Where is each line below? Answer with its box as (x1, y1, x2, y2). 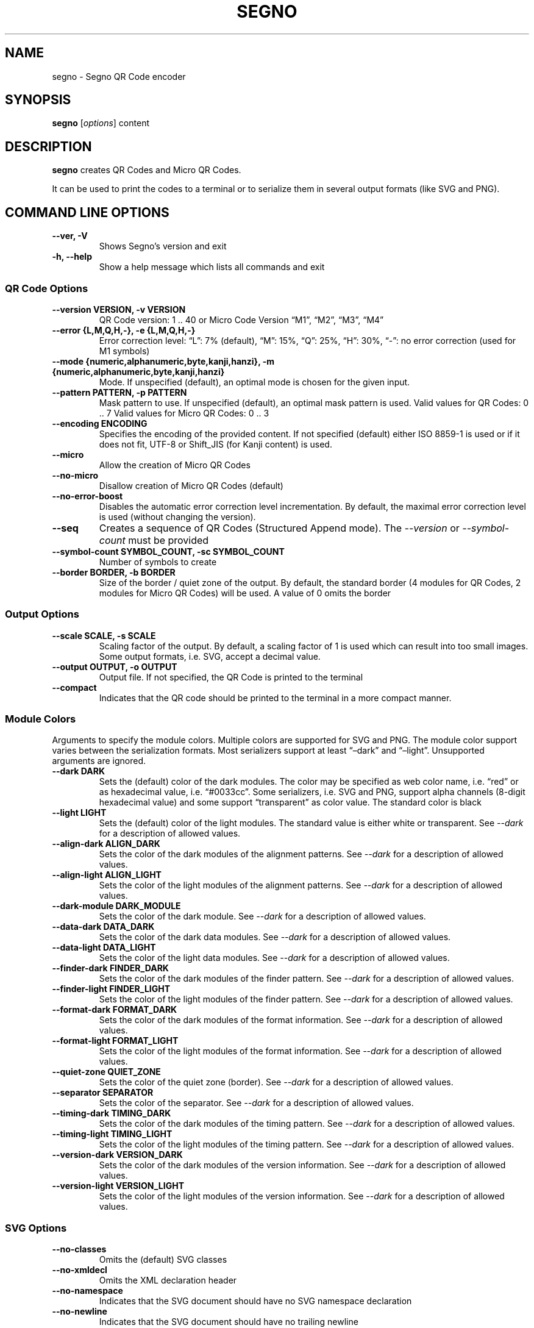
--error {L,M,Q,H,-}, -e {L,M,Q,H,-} (52, 324, 196, 335)
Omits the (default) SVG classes (99, 1254, 227, 1265)
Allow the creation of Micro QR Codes (99, 459, 251, 470)
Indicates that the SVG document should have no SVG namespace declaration (99, 1296, 412, 1307)
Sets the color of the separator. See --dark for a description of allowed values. (99, 1098, 414, 1108)
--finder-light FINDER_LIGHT (52, 984, 171, 994)
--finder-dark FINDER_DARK (52, 963, 169, 974)
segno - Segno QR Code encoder (52, 71, 186, 82)
